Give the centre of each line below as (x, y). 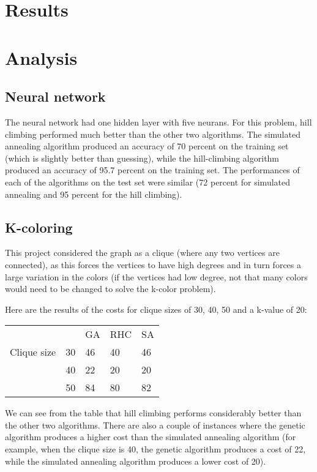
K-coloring (39, 227)
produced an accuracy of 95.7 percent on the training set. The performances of (152, 170)
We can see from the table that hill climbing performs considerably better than (153, 413)
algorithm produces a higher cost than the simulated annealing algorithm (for (151, 437)
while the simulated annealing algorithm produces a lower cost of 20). (136, 461)
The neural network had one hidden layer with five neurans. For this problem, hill (158, 122)
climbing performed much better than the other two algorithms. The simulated (153, 134)
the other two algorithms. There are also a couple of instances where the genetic (155, 425)
